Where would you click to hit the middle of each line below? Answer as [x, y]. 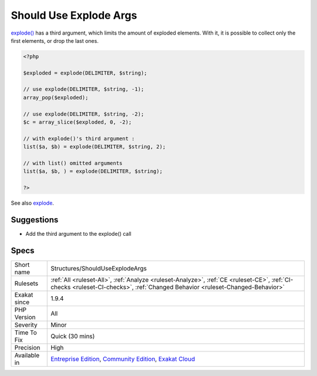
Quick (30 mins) [73, 336]
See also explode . [32, 203]
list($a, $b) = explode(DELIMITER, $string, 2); [95, 147]
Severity [26, 324]
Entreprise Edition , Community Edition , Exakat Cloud [123, 359]
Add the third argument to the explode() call [78, 234]
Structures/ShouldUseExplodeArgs [99, 268]
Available [27, 355]
